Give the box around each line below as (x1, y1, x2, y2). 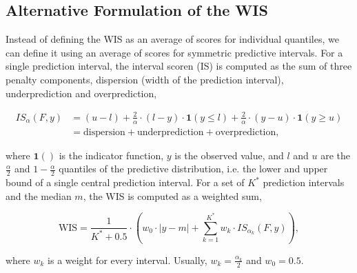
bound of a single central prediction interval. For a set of (6, 175, 245, 189)
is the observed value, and (174, 148, 284, 162)
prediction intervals (263, 175, 345, 189)
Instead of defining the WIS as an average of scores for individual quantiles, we (6, 32, 339, 46)
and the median (6, 188, 72, 203)
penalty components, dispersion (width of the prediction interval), (6, 72, 284, 86)
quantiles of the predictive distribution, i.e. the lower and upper (59, 161, 328, 176)
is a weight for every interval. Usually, (48, 252, 207, 267)
